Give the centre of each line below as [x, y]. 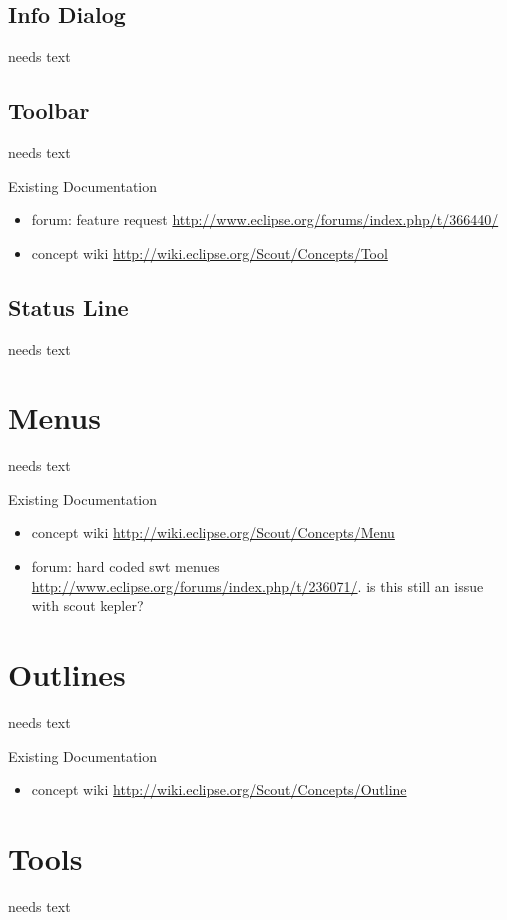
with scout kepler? [87, 605]
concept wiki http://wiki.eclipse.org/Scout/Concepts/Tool [209, 252]
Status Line [68, 306]
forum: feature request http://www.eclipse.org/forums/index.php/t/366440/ [265, 219]
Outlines [67, 674]
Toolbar [49, 110]
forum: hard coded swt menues [125, 566]
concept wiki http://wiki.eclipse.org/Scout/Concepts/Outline [219, 789]
